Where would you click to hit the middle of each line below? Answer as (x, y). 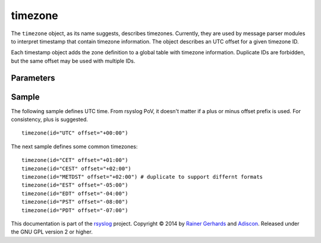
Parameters (33, 78)
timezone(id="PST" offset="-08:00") (75, 202)
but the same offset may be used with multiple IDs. (73, 61)
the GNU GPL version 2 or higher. (52, 232)
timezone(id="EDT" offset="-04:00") (75, 193)
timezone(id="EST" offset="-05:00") (75, 185)
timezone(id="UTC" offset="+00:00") (75, 133)
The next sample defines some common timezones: (74, 147)
